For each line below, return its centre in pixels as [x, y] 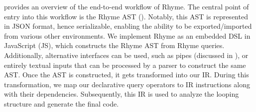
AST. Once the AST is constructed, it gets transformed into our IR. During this [127, 75]
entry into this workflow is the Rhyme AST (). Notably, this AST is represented [126, 16]
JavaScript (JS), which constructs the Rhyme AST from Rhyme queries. [114, 45]
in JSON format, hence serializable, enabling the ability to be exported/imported [128, 26]
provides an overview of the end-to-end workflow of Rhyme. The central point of [127, 6]
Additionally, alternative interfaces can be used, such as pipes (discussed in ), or [126, 55]
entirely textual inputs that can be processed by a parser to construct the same [125, 65]
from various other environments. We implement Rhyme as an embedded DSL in [127, 35]
